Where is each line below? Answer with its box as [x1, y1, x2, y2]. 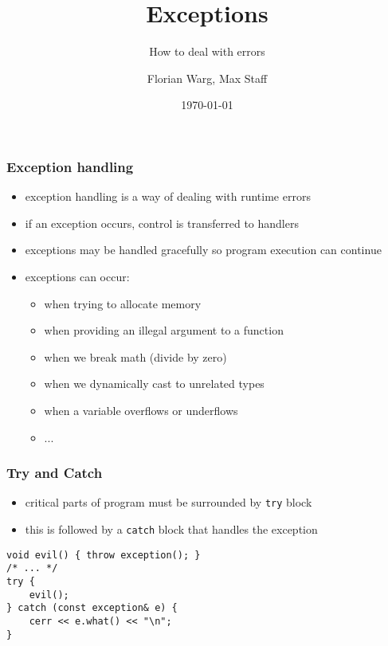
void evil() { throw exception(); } [6, 549, 201, 561]
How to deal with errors [149, 43, 265, 60]
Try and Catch [6, 463, 103, 483]
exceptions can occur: [25, 268, 130, 284]
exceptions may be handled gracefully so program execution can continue [25, 241, 382, 258]
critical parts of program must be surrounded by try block [25, 494, 312, 511]
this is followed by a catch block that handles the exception [25, 521, 318, 538]
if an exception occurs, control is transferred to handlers [25, 214, 299, 231]
